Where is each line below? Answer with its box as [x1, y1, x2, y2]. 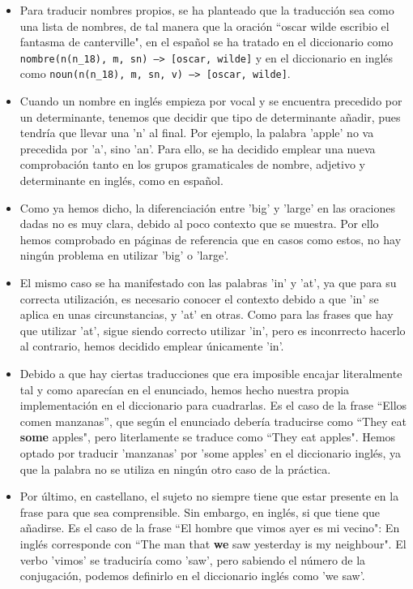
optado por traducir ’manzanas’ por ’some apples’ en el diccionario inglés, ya [19, 444, 402, 461]
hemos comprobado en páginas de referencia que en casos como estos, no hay [19, 230, 402, 247]
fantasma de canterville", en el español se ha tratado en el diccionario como [19, 33, 394, 50]
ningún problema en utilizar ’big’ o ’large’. [19, 247, 229, 264]
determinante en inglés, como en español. [19, 172, 224, 189]
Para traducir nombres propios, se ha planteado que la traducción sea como [19, 2, 394, 18]
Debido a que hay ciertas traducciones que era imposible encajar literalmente [19, 365, 402, 381]
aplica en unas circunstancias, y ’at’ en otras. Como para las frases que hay [19, 306, 394, 323]
